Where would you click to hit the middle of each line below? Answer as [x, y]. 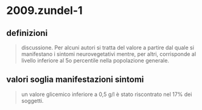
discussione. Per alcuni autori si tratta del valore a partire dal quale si [108, 47]
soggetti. [32, 100]
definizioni [27, 33]
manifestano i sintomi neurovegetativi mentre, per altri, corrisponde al [109, 54]
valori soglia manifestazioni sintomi [75, 80]
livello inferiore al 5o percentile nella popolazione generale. [95, 60]
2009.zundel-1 [45, 11]
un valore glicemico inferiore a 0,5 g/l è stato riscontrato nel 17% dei [106, 94]
